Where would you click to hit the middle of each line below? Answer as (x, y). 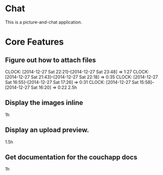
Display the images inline (44, 103)
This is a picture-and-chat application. (44, 22)
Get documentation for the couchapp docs (71, 157)
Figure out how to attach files (51, 60)
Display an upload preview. (47, 130)
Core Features (35, 42)
